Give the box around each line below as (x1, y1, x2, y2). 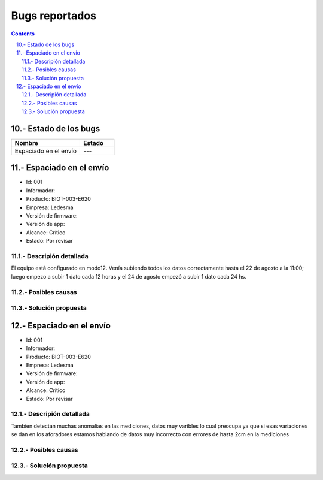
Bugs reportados (11, 9, 97, 22)
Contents (11, 30, 35, 37)
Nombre (14, 138, 39, 147)
